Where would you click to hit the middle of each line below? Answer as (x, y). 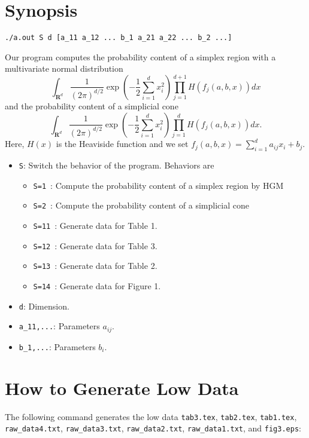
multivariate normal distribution (64, 68)
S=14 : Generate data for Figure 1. (97, 285)
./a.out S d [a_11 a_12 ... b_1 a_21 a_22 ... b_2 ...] (119, 38)
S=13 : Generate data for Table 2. (95, 266)
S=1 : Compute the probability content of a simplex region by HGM (158, 185)
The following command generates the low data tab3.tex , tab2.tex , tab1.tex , (151, 416)
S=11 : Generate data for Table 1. (95, 225)
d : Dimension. (44, 306)
